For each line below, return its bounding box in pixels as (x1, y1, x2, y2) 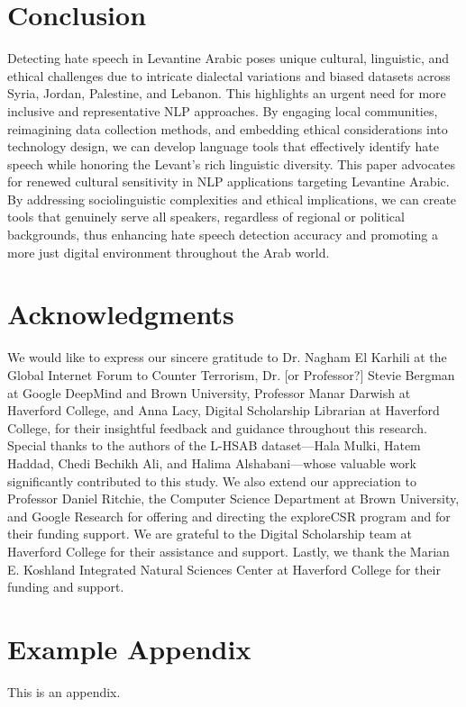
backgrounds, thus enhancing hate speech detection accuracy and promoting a (7, 225, 438, 244)
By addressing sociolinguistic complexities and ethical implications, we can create (7, 189, 457, 208)
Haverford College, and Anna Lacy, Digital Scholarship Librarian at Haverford (7, 401, 440, 420)
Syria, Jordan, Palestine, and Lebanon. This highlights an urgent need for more (7, 84, 446, 103)
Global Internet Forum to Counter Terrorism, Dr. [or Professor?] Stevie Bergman (7, 365, 455, 384)
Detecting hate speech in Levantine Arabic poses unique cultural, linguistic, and (7, 49, 450, 68)
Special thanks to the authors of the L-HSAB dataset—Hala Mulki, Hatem (7, 436, 421, 455)
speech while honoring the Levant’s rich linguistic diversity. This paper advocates (7, 154, 456, 173)
